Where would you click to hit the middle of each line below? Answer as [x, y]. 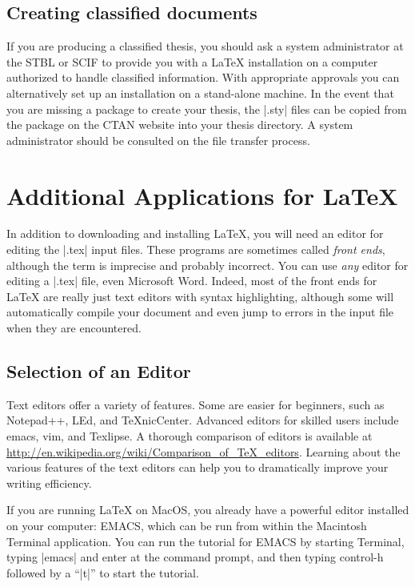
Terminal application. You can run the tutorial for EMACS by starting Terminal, [206, 541]
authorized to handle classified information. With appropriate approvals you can [203, 77]
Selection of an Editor [99, 371]
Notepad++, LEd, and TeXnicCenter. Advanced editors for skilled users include [203, 420]
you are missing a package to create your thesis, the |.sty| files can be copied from [207, 109]
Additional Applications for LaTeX [202, 195]
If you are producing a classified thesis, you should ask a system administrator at [205, 46]
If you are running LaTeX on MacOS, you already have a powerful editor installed [208, 510]
